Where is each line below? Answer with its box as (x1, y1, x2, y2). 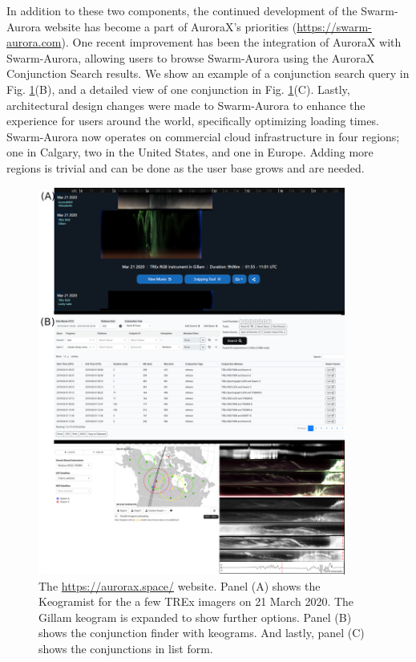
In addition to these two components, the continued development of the (6, 2, 357, 18)
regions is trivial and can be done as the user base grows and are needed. (6, 159, 365, 176)
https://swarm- (297, 18, 372, 35)
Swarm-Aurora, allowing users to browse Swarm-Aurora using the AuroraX (6, 49, 375, 66)
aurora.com (6, 34, 62, 51)
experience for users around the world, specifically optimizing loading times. (6, 112, 379, 129)
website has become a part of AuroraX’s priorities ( (44, 18, 297, 35)
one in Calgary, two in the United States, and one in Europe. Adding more (6, 144, 374, 160)
